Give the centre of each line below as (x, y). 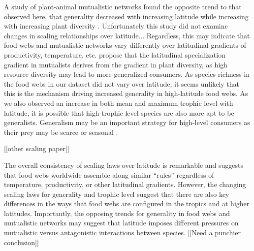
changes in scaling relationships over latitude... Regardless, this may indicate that (127, 35)
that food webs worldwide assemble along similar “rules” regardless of (109, 174)
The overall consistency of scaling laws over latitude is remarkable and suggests (124, 165)
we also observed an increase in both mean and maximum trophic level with (119, 103)
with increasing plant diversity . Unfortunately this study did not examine (116, 26)
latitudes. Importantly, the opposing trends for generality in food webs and (117, 213)
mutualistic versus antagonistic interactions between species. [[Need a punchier (122, 233)
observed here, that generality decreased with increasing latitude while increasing (126, 16)
